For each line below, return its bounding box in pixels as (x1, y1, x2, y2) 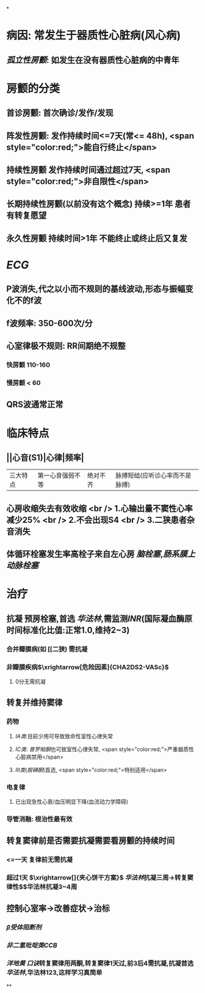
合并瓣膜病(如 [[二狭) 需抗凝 (6, 645, 88, 653)
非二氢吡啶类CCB (6, 941, 58, 950)
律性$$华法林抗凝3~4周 (6, 883, 77, 891)
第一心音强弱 (37, 471, 75, 480)
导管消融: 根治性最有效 (6, 814, 73, 823)
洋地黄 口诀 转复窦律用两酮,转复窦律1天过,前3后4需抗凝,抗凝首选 (6, 959, 194, 968)
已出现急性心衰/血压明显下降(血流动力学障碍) (15, 798, 129, 805)
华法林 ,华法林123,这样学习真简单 (6, 969, 103, 977)
